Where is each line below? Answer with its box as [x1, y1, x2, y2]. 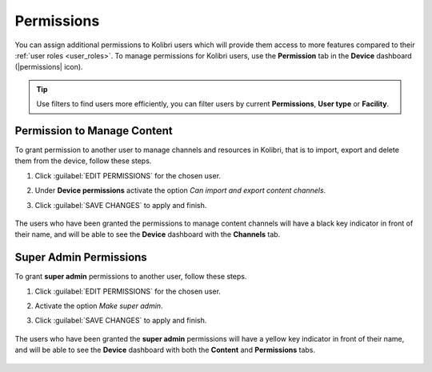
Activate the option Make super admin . [34, 301, 163, 311]
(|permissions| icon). [14, 62, 83, 72]
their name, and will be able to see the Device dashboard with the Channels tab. [14, 230, 281, 239]
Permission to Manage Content [14, 124, 173, 138]
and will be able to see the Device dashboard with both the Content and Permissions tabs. [14, 345, 316, 355]
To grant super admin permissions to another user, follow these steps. [14, 272, 247, 282]
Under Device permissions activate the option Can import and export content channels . [34, 186, 326, 195]
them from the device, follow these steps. [14, 156, 152, 166]
